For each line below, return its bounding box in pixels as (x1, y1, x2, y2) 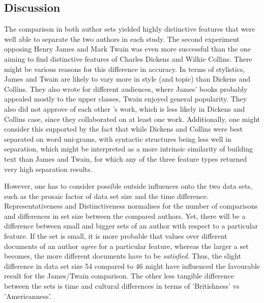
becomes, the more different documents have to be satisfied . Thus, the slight (4, 250, 241, 261)
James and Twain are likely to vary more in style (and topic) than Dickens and (4, 73, 251, 84)
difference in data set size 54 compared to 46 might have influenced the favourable (4, 260, 260, 271)
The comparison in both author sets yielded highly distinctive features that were (4, 23, 255, 34)
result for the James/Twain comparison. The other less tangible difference (4, 270, 234, 281)
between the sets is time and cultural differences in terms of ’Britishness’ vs (4, 281, 240, 291)
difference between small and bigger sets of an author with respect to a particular (4, 220, 258, 231)
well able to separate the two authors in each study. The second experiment (4, 33, 240, 44)
